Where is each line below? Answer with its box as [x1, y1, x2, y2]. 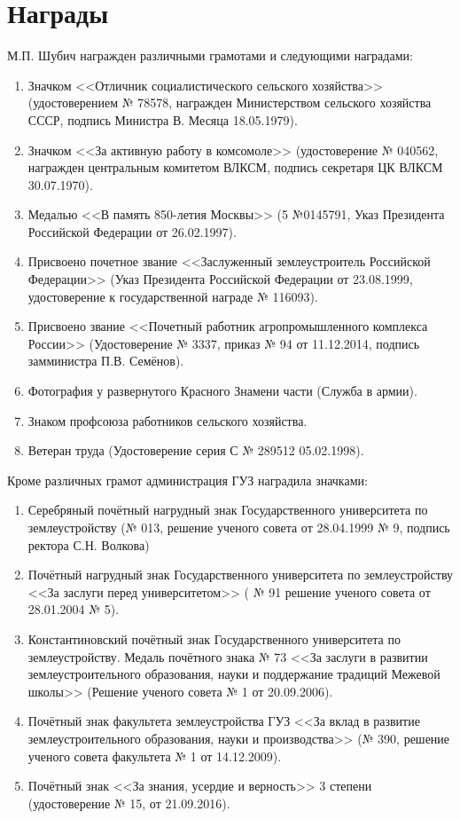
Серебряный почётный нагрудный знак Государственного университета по [27, 500, 428, 519]
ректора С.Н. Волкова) [27, 535, 150, 554]
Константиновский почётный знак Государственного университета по [27, 629, 401, 648]
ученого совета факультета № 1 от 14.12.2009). [27, 746, 282, 765]
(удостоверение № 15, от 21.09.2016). [27, 793, 230, 812]
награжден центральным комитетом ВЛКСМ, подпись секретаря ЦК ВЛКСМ [27, 158, 443, 177]
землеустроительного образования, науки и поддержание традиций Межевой [27, 665, 441, 683]
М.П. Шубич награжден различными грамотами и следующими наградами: [7, 46, 413, 65]
